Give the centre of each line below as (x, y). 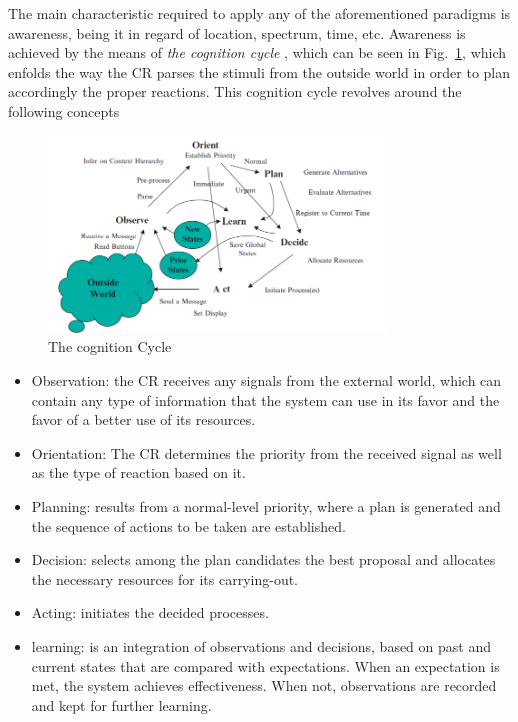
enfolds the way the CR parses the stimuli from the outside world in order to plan (259, 71)
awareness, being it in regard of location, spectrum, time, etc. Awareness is (237, 32)
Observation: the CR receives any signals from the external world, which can (266, 380)
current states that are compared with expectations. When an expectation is (265, 665)
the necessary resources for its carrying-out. (165, 578)
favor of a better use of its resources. (143, 419)
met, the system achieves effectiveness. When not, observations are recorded (264, 685)
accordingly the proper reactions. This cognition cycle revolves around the (235, 91)
